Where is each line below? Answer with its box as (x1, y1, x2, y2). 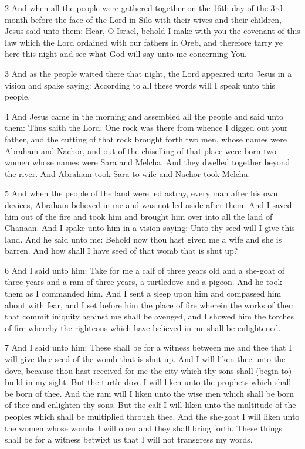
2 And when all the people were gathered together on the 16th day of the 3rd (5, 2, 283, 13)
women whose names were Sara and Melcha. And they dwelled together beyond (5, 156, 290, 168)
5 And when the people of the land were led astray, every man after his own (5, 187, 278, 199)
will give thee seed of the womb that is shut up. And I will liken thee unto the (5, 353, 286, 365)
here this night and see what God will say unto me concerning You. (5, 47, 248, 60)
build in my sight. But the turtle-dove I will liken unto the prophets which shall (5, 376, 292, 388)
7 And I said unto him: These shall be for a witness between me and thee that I (5, 341, 292, 353)
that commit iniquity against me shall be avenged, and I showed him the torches (5, 310, 294, 322)
